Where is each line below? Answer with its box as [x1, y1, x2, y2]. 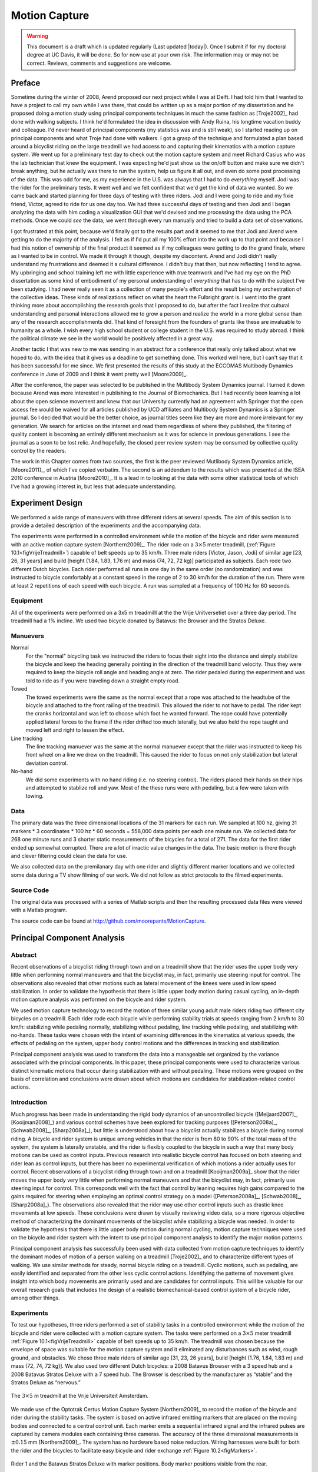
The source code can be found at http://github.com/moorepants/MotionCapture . [11, 917, 206, 924]
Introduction [11, 1098, 47, 1106]
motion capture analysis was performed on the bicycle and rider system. [11, 996, 187, 1003]
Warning [26, 32, 48, 39]
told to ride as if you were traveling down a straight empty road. [25, 677, 180, 684]
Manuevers [11, 632, 44, 640]
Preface [11, 78, 41, 88]
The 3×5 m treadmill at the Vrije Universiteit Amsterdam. [11, 1393, 149, 1400]
